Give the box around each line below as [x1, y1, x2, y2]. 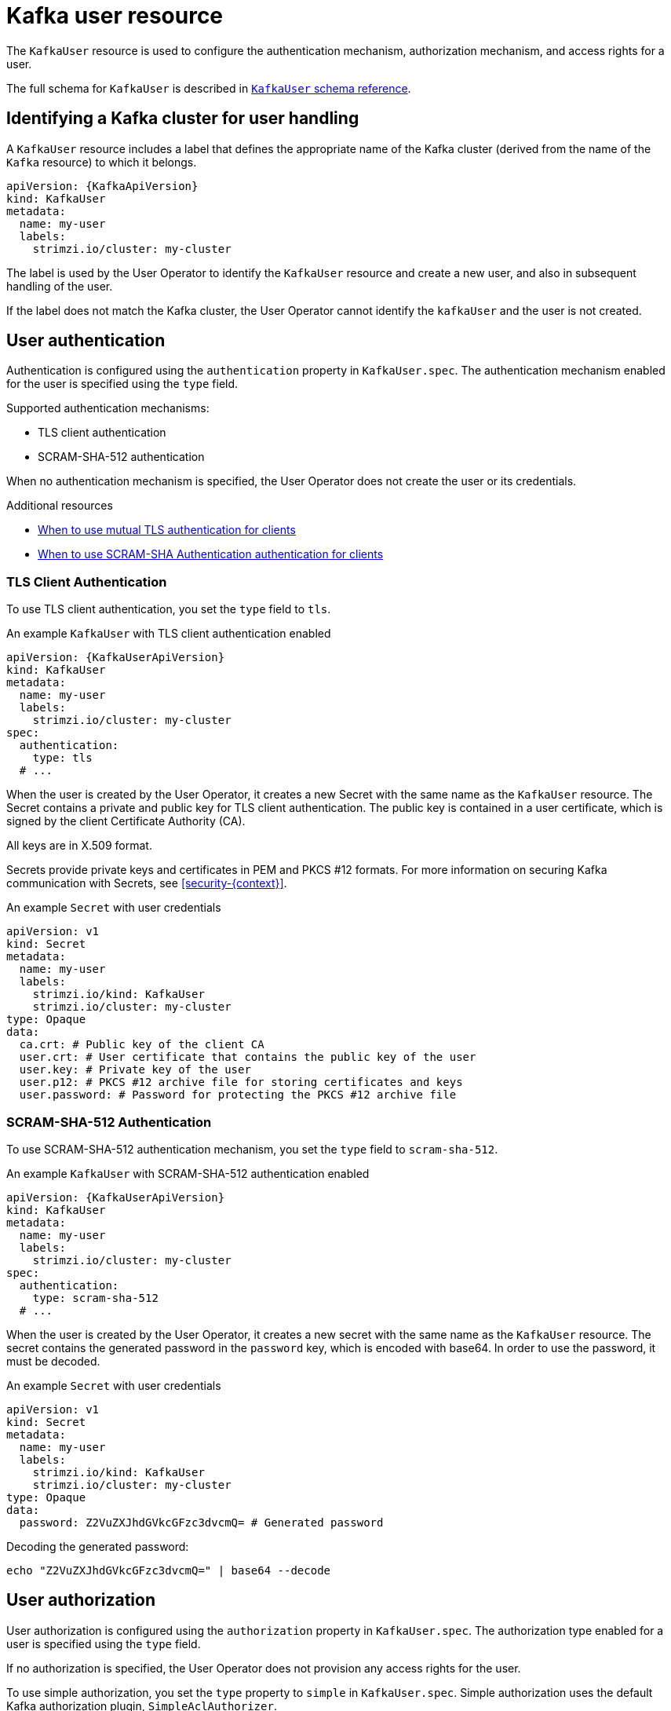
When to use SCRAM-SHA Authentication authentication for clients [38, 547, 384, 561]
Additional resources [6, 499, 113, 513]
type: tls [32, 751, 93, 765]
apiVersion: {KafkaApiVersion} [6, 179, 199, 192]
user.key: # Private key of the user [19, 1063, 251, 1077]
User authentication [6, 331, 166, 351]
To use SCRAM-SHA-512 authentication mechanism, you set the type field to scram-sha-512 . [6, 1142, 498, 1156]
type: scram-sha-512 [32, 1291, 159, 1304]
